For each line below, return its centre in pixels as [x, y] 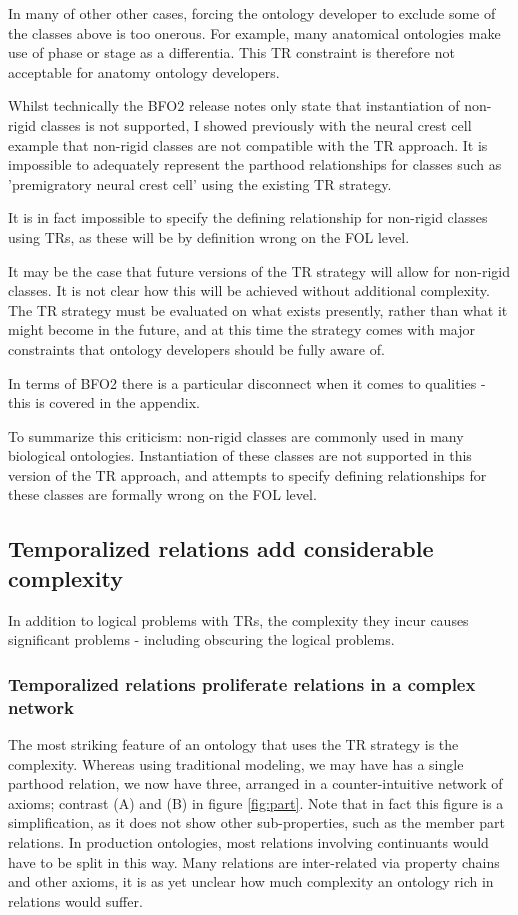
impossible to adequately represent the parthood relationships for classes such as [255, 164]
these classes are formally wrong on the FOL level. [162, 494]
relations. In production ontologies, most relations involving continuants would [248, 841]
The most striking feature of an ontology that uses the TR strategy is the [233, 743]
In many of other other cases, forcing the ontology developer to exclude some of [252, 13]
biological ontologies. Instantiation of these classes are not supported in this [240, 455]
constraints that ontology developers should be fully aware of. [196, 348]
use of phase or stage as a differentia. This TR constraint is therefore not [231, 52]
